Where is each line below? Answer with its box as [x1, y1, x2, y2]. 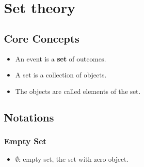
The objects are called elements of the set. [15, 86, 141, 96]
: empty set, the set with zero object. [18, 154, 128, 164]
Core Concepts [4, 30, 80, 46]
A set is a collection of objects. [15, 70, 107, 80]
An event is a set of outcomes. [15, 53, 106, 63]
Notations [4, 109, 54, 124]
